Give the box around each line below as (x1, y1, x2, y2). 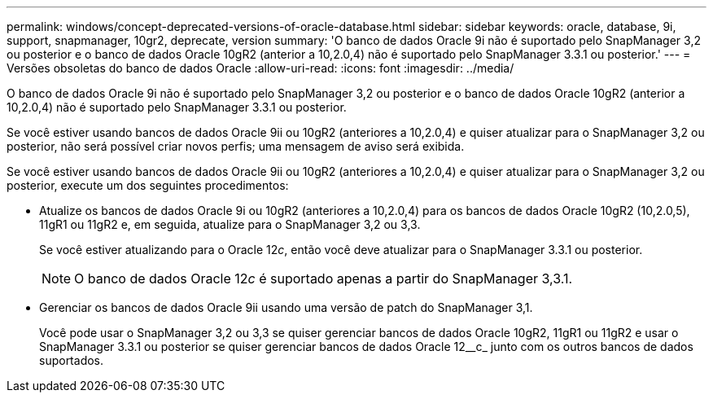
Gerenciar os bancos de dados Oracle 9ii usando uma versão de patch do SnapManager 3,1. (39, 300, 533, 314)
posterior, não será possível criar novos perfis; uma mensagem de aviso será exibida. (7, 139, 465, 153)
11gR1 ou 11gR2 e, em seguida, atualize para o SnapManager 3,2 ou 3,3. (39, 217, 421, 231)
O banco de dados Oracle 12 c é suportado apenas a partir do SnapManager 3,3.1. (74, 270, 573, 287)
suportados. (39, 353, 104, 367)
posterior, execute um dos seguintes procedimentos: (7, 178, 289, 192)
